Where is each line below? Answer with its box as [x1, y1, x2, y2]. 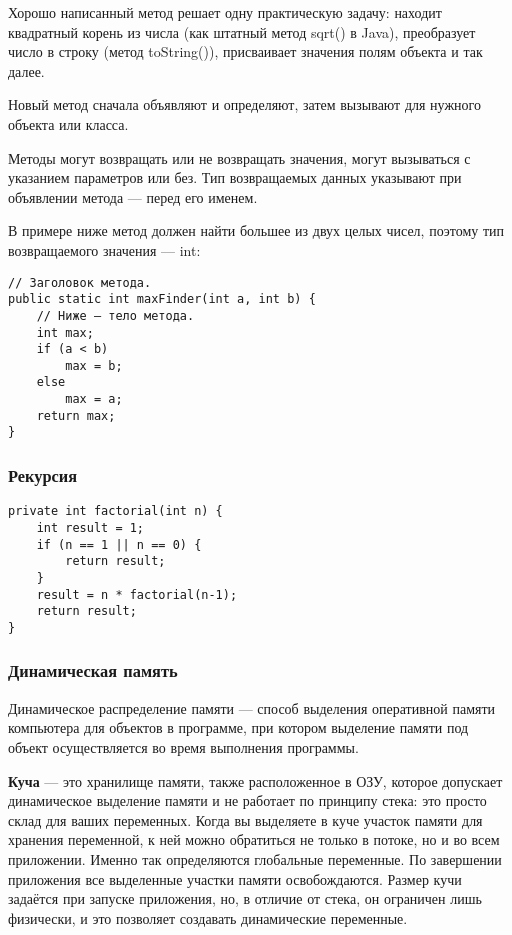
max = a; [65, 392, 123, 407]
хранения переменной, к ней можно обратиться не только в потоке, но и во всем [8, 829, 500, 850]
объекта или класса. [8, 113, 129, 134]
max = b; [65, 358, 123, 373]
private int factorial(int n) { [8, 504, 223, 519]
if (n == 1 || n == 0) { [36, 537, 202, 552]
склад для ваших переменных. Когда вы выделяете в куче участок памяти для [8, 809, 483, 830]
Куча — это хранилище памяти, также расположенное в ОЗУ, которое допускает [8, 770, 503, 791]
